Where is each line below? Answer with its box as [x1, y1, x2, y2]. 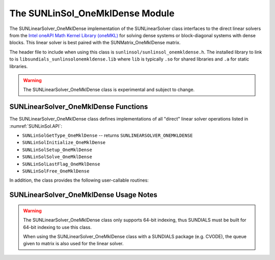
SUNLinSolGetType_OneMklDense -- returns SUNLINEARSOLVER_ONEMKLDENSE [22, 132, 193, 138]
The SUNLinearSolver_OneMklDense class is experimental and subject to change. [23, 86, 195, 93]
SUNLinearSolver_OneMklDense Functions [9, 102, 148, 111]
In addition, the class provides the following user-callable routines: [9, 177, 149, 183]
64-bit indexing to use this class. [23, 224, 92, 230]
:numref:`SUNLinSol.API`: [9, 123, 63, 129]
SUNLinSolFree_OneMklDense [22, 168, 90, 174]
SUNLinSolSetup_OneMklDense [22, 147, 93, 153]
